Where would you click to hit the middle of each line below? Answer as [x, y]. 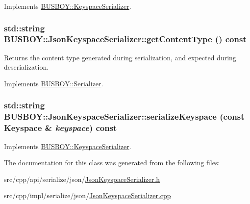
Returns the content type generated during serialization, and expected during [120, 57]
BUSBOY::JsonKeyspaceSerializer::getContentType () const [125, 39]
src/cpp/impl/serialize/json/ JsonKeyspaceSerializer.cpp [87, 195]
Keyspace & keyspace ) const [61, 128]
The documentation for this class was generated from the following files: [112, 163]
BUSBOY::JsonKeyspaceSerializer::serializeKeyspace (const [124, 116]
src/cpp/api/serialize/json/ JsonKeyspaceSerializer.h [82, 179]
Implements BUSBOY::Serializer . [54, 83]
